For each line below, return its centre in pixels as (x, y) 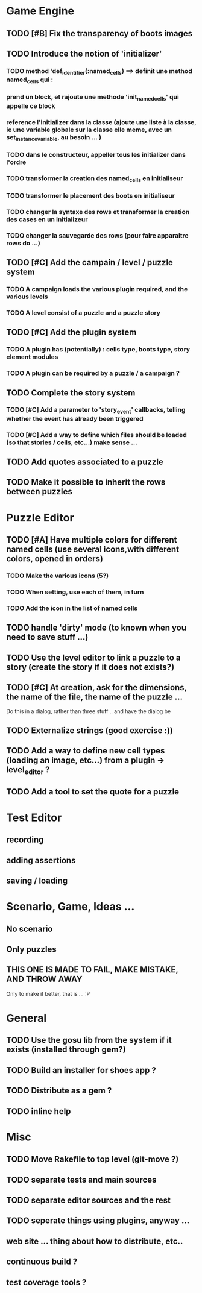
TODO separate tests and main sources (81, 1180)
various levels (27, 297)
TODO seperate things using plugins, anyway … (98, 1221)
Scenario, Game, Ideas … (71, 907)
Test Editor (34, 817)
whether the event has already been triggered (75, 418)
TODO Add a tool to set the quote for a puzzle (93, 792)
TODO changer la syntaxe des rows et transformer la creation (98, 212)
